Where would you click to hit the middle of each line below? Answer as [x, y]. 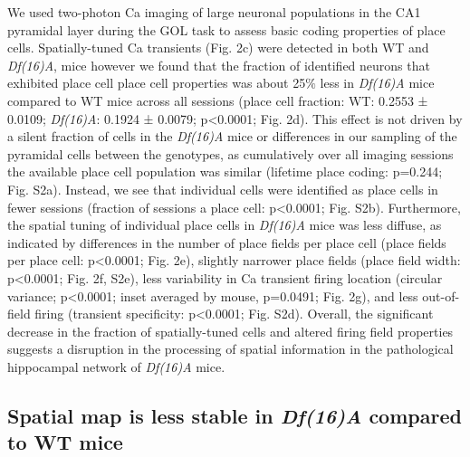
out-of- [441, 295]
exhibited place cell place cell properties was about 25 [157, 83]
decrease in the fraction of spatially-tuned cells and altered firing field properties [230, 331]
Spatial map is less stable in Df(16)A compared [235, 415]
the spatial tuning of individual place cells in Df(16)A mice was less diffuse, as [225, 225]
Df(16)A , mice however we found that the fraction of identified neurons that [219, 65]
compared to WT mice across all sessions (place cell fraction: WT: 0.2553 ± [218, 100]
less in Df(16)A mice [377, 83]
